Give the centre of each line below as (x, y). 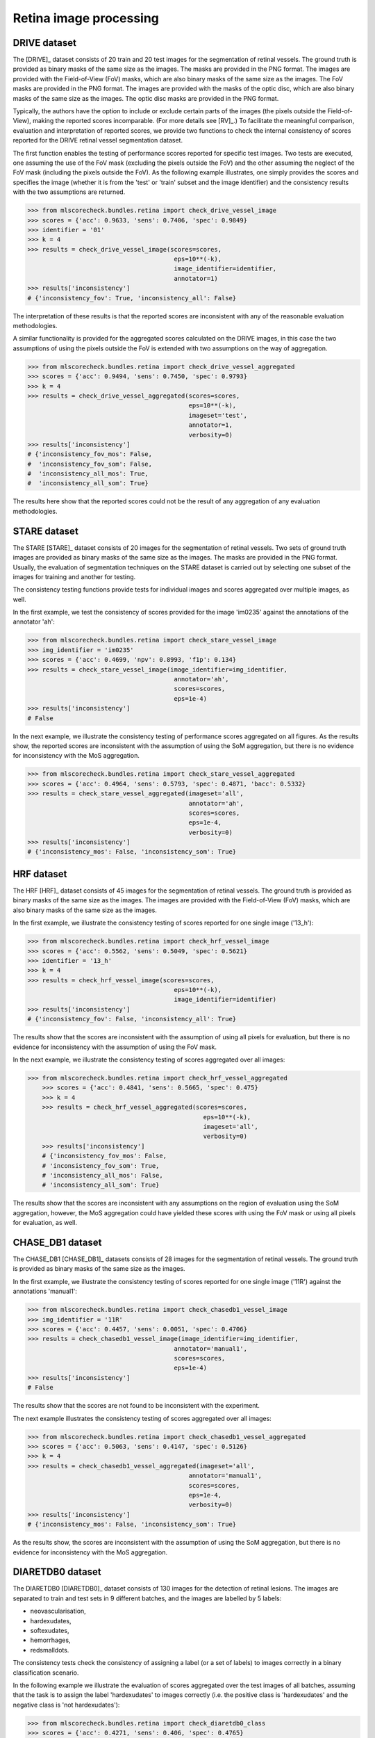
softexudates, (50, 1630)
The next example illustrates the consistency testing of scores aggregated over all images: (142, 1418)
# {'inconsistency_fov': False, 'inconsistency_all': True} (132, 1019)
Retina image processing (86, 18)
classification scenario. (46, 1673)
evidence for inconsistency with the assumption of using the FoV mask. (115, 1047)
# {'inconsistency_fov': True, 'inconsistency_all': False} (132, 298)
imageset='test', (218, 415)
